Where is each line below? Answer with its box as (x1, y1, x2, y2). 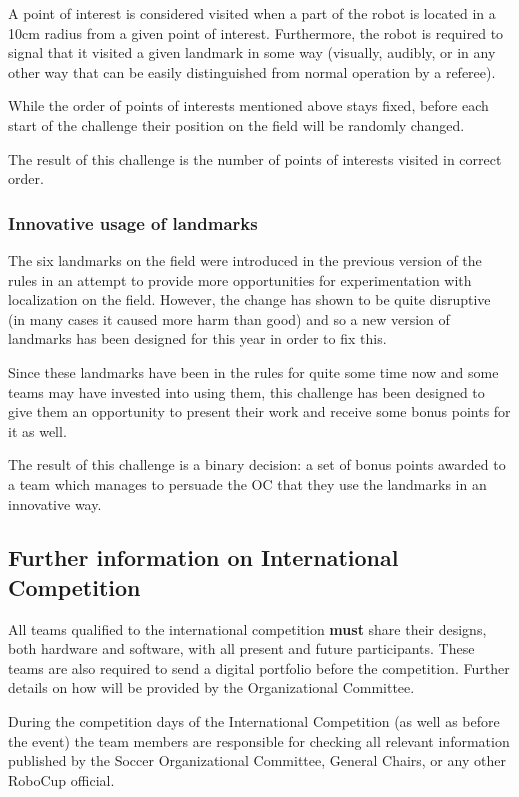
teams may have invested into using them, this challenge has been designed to (8, 381, 485, 402)
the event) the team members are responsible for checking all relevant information (8, 730, 510, 751)
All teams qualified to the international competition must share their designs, (8, 618, 487, 639)
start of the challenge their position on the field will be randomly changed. (8, 114, 465, 135)
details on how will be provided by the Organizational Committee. (8, 677, 415, 698)
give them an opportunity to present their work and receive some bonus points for (8, 401, 511, 422)
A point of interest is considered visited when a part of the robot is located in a (8, 3, 496, 23)
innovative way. (8, 493, 102, 514)
